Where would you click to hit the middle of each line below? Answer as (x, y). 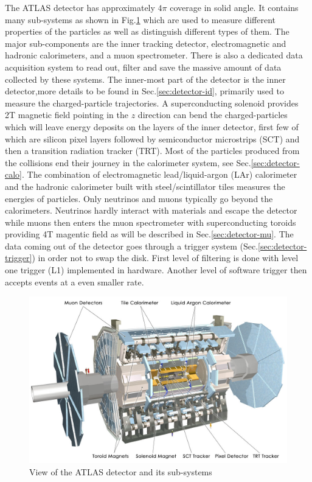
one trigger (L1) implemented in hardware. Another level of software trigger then (156, 270)
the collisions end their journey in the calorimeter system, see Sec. (128, 162)
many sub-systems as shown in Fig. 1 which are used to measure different (140, 19)
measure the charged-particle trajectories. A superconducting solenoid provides (152, 103)
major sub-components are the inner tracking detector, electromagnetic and (146, 43)
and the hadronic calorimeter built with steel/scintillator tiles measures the (145, 186)
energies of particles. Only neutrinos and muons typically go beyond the (139, 198)
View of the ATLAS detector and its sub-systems (121, 471)
